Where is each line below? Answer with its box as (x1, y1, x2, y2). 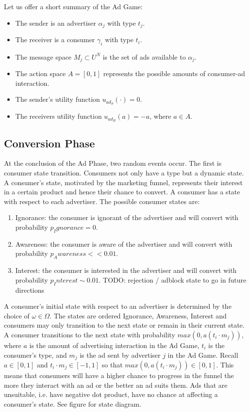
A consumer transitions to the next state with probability (4, 329, 175, 339)
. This (216, 359, 234, 369)
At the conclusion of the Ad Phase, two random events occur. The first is (4, 158, 222, 168)
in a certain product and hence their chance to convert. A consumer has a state (4, 187, 240, 197)
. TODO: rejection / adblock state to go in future (99, 274, 247, 285)
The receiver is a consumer (15, 34, 95, 45)
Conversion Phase (4, 135, 95, 150)
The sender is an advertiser (15, 17, 96, 28)
